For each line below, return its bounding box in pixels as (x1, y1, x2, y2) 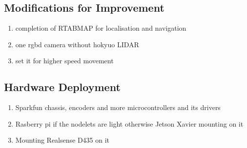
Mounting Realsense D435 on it (15, 135, 110, 145)
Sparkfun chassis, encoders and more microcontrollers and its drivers (15, 102, 221, 112)
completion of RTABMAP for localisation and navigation (15, 23, 186, 33)
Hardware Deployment (4, 79, 121, 94)
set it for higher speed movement (15, 55, 114, 66)
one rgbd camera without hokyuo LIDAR (15, 39, 139, 49)
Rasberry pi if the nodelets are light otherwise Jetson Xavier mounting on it (15, 118, 244, 129)
